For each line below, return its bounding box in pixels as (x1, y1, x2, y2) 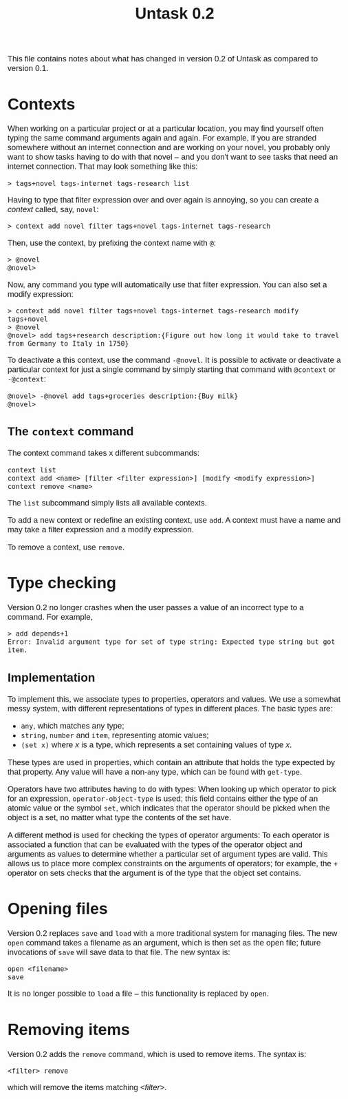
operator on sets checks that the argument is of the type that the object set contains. (7, 868, 302, 878)
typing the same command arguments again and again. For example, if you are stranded (7, 133, 317, 143)
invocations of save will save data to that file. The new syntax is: (7, 947, 230, 957)
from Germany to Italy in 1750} (7, 339, 129, 348)
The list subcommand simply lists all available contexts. (7, 498, 208, 508)
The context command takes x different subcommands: (7, 448, 200, 458)
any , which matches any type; (21, 721, 124, 731)
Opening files (7, 899, 109, 918)
